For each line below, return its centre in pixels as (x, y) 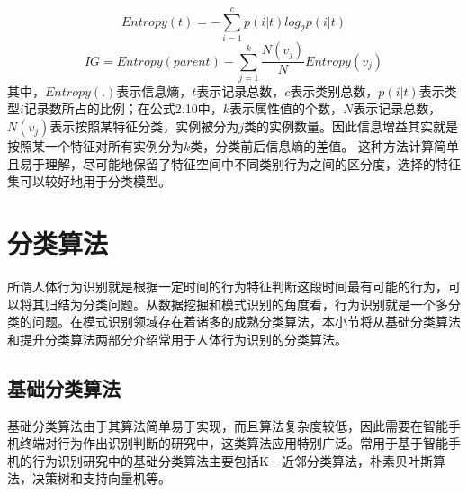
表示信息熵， (154, 90)
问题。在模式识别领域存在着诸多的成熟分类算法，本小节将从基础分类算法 (246, 322)
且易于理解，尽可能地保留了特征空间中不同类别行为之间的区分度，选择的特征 (234, 163)
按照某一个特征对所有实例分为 (95, 146)
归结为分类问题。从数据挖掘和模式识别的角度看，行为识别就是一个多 (246, 304)
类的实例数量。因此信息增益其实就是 (351, 126)
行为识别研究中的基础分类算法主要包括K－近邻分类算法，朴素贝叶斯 (232, 460)
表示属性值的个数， (287, 108)
